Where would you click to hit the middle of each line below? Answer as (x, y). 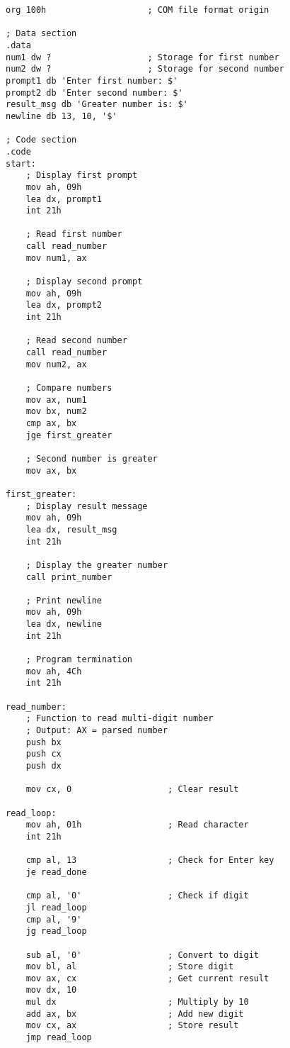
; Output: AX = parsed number (97, 731)
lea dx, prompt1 (64, 199)
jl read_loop (56, 907)
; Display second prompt (84, 282)
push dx (43, 766)
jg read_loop (56, 931)
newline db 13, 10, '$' (62, 116)
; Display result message (87, 506)
